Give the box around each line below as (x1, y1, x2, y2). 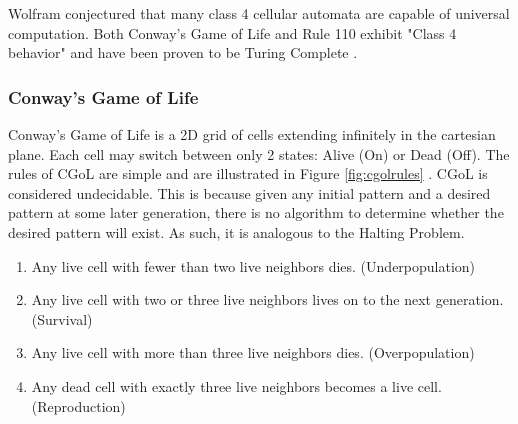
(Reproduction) (31, 395, 126, 416)
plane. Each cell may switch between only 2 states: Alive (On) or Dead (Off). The (8, 143, 510, 164)
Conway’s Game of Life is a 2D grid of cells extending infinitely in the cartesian (8, 124, 496, 144)
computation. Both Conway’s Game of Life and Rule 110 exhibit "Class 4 (8, 22, 457, 43)
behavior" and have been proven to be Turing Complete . (8, 42, 358, 63)
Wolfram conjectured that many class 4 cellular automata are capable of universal (8, 3, 510, 23)
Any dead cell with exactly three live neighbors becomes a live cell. (31, 375, 442, 396)
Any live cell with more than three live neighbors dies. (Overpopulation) (31, 342, 475, 363)
